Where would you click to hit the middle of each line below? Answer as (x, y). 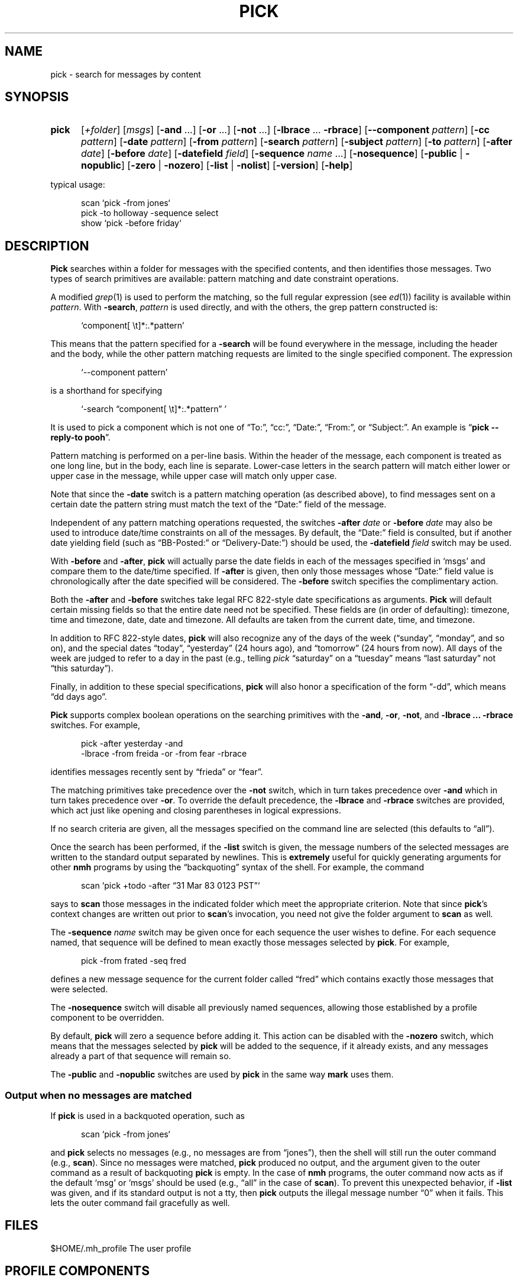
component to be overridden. (107, 1018)
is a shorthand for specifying (106, 391)
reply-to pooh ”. (80, 438)
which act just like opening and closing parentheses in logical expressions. (196, 811)
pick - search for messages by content (126, 74)
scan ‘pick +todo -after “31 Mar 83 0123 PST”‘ (171, 886)
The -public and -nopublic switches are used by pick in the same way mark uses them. (222, 1075)
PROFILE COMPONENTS (77, 1271)
